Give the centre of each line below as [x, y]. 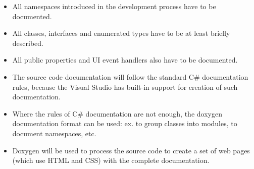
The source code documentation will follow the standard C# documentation [130, 76]
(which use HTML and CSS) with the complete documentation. [111, 160]
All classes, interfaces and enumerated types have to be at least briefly [121, 33]
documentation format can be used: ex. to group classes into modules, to [125, 123]
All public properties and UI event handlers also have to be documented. [125, 60]
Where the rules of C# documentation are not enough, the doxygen [117, 113]
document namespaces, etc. [54, 133]
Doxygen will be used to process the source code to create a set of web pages [131, 150]
